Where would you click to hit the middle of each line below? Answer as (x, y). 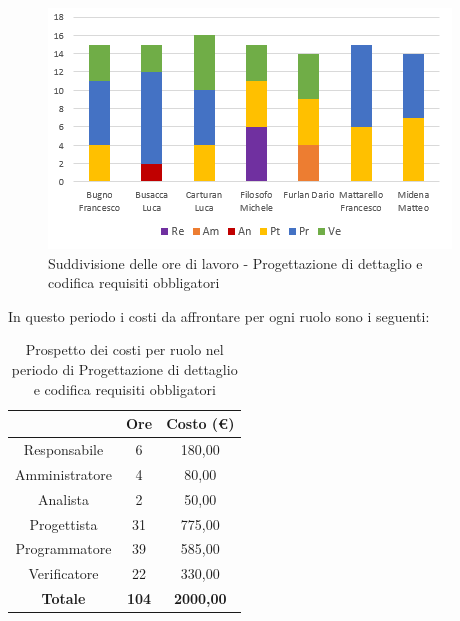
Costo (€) (200, 423)
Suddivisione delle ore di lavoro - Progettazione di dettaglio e (235, 262)
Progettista (63, 523)
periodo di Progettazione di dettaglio (124, 368)
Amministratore (63, 473)
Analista (63, 498)
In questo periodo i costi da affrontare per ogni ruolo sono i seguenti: (219, 315)
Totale (63, 598)
